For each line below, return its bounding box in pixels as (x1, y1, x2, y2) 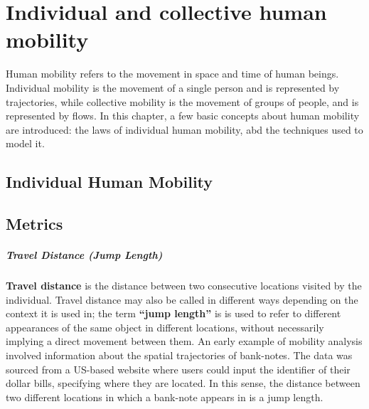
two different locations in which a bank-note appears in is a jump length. (6, 389, 323, 404)
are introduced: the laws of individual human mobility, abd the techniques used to (6, 122, 363, 137)
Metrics (6, 213, 63, 235)
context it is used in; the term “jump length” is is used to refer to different (6, 306, 341, 321)
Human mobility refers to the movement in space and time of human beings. (6, 66, 339, 81)
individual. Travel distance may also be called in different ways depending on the (6, 292, 358, 307)
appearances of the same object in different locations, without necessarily (6, 319, 324, 334)
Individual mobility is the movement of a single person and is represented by (6, 80, 340, 95)
